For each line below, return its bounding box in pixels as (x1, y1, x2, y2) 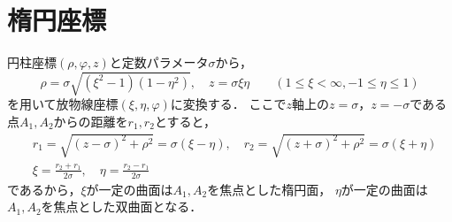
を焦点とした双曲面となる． (41, 197, 203, 216)
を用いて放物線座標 (7, 95, 119, 113)
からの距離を (53, 111, 128, 130)
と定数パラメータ (109, 53, 209, 72)
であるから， (7, 180, 81, 198)
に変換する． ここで (170, 95, 287, 113)
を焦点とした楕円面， (207, 180, 332, 198)
